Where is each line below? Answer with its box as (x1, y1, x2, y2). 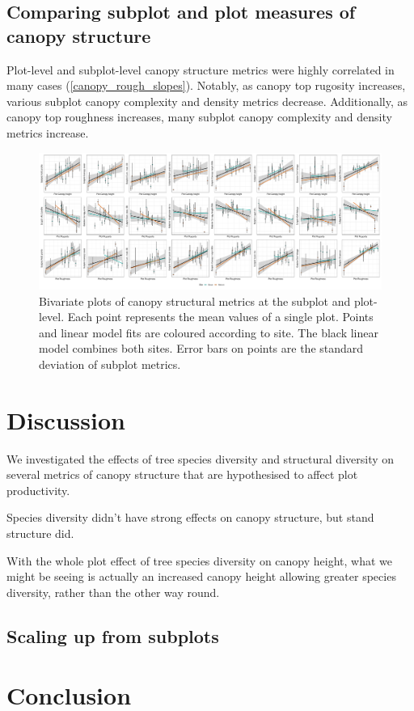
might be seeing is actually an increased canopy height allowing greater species (6, 568, 396, 585)
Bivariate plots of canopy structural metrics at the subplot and (39, 292, 351, 309)
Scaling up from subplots (6, 623, 219, 648)
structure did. (6, 524, 74, 541)
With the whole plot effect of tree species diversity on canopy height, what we (6, 552, 393, 569)
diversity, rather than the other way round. (6, 583, 220, 600)
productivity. (6, 481, 70, 498)
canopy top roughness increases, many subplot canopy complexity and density (6, 108, 392, 125)
